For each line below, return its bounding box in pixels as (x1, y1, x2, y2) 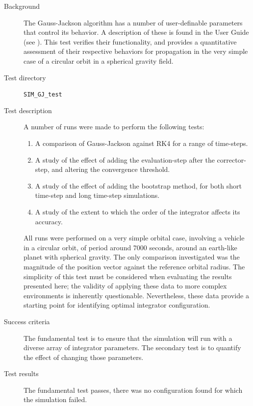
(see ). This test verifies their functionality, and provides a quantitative (24, 36, 237, 47)
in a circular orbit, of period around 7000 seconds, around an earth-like (24, 242, 237, 252)
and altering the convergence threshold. (51, 164, 170, 174)
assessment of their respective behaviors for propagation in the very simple (24, 46, 248, 56)
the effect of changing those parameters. (24, 352, 144, 362)
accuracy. (35, 216, 63, 226)
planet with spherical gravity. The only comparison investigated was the (24, 252, 240, 262)
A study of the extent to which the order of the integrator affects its (35, 206, 240, 216)
